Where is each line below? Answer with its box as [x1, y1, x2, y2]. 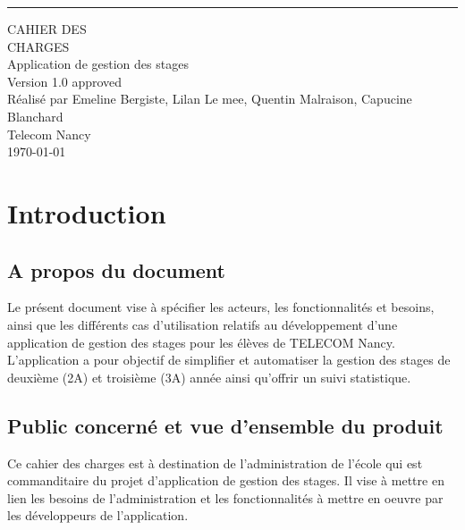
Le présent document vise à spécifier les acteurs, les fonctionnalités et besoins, [7, 298, 435, 316]
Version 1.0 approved [7, 72, 123, 90]
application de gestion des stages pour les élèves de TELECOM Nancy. [7, 332, 395, 351]
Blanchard [7, 106, 63, 125]
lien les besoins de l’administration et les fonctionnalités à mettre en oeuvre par [7, 488, 444, 507]
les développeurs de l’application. [7, 506, 189, 525]
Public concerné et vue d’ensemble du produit [7, 411, 444, 439]
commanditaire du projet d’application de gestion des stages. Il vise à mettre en [7, 471, 444, 490]
